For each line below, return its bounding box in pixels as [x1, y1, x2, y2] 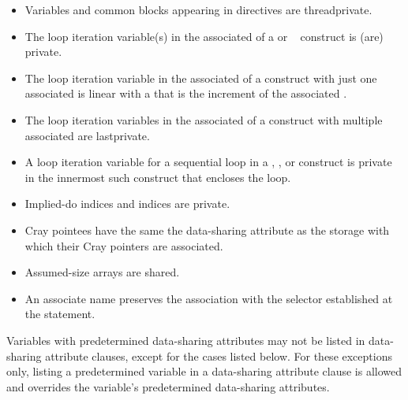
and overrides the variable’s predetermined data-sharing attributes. [6, 378, 330, 394]
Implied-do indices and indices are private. [24, 195, 230, 212]
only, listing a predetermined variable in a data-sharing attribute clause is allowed [6, 363, 402, 380]
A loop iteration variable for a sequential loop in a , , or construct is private [24, 154, 392, 170]
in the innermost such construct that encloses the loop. [24, 169, 291, 185]
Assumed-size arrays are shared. [24, 264, 180, 280]
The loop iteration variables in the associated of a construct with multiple [24, 111, 383, 128]
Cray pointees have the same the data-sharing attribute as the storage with [24, 221, 390, 238]
